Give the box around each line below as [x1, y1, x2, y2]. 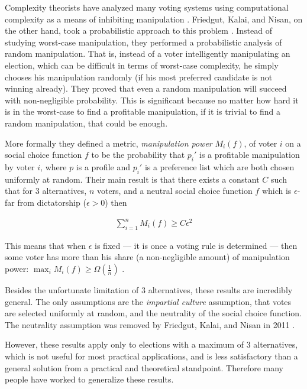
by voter [5, 160, 35, 173]
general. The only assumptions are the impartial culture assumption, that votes [5, 295, 292, 307]
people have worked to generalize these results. [5, 373, 174, 385]
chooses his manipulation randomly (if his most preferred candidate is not [5, 70, 273, 83]
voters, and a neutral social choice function [96, 184, 253, 197]
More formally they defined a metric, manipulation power [5, 137, 212, 149]
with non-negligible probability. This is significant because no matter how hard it [5, 93, 299, 106]
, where [40, 160, 67, 173]
